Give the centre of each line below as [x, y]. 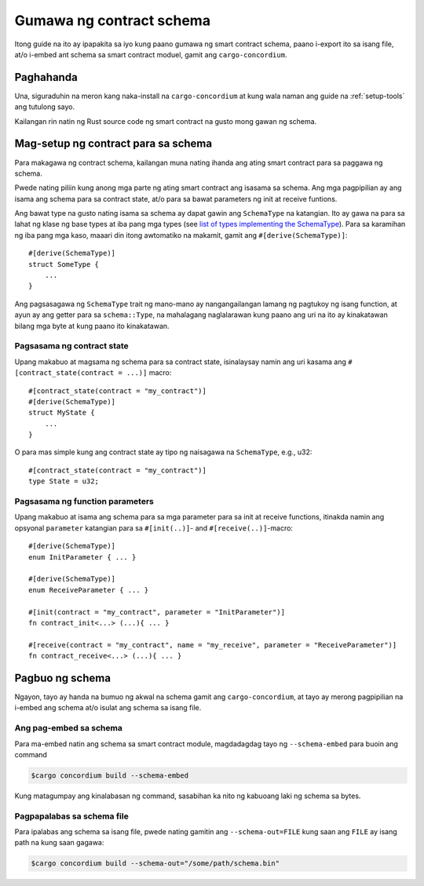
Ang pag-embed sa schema [69, 728]
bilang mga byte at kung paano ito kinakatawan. [92, 326]
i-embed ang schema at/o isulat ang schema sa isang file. [108, 708]
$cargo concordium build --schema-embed [110, 775]
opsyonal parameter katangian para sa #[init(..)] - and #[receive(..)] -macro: [154, 528]
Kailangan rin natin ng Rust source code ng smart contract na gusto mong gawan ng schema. [166, 121]
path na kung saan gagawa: [59, 843]
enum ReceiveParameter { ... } [89, 590]
